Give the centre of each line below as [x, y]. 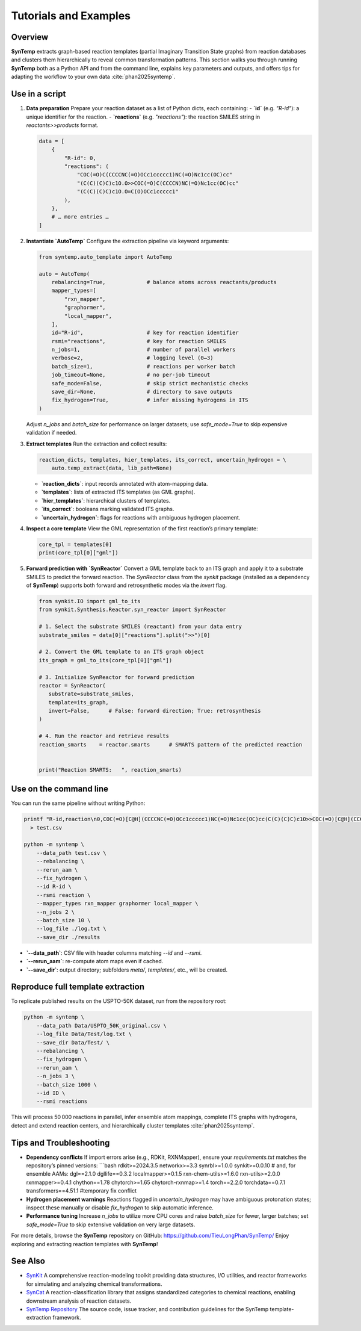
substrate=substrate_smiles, [91, 694]
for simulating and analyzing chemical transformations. [94, 1284]
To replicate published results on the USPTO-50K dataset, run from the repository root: [119, 1001]
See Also [28, 1261]
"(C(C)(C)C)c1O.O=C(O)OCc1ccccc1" [128, 192]
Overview [30, 37]
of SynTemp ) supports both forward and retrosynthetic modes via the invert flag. [126, 585]
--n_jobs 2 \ [56, 912]
